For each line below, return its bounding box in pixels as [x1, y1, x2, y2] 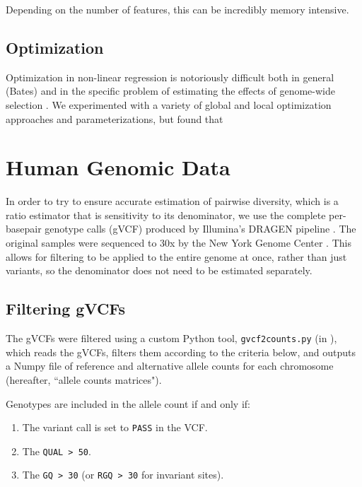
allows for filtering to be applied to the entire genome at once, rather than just [6, 249, 347, 264]
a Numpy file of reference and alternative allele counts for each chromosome [6, 358, 334, 373]
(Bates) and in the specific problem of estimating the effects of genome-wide [6, 83, 335, 98]
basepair [6, 221, 42, 236]
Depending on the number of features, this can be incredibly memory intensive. [6, 2, 349, 16]
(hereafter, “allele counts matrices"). [6, 372, 162, 387]
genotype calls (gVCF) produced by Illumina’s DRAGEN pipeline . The [45, 221, 356, 236]
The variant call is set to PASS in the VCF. [22, 420, 208, 435]
